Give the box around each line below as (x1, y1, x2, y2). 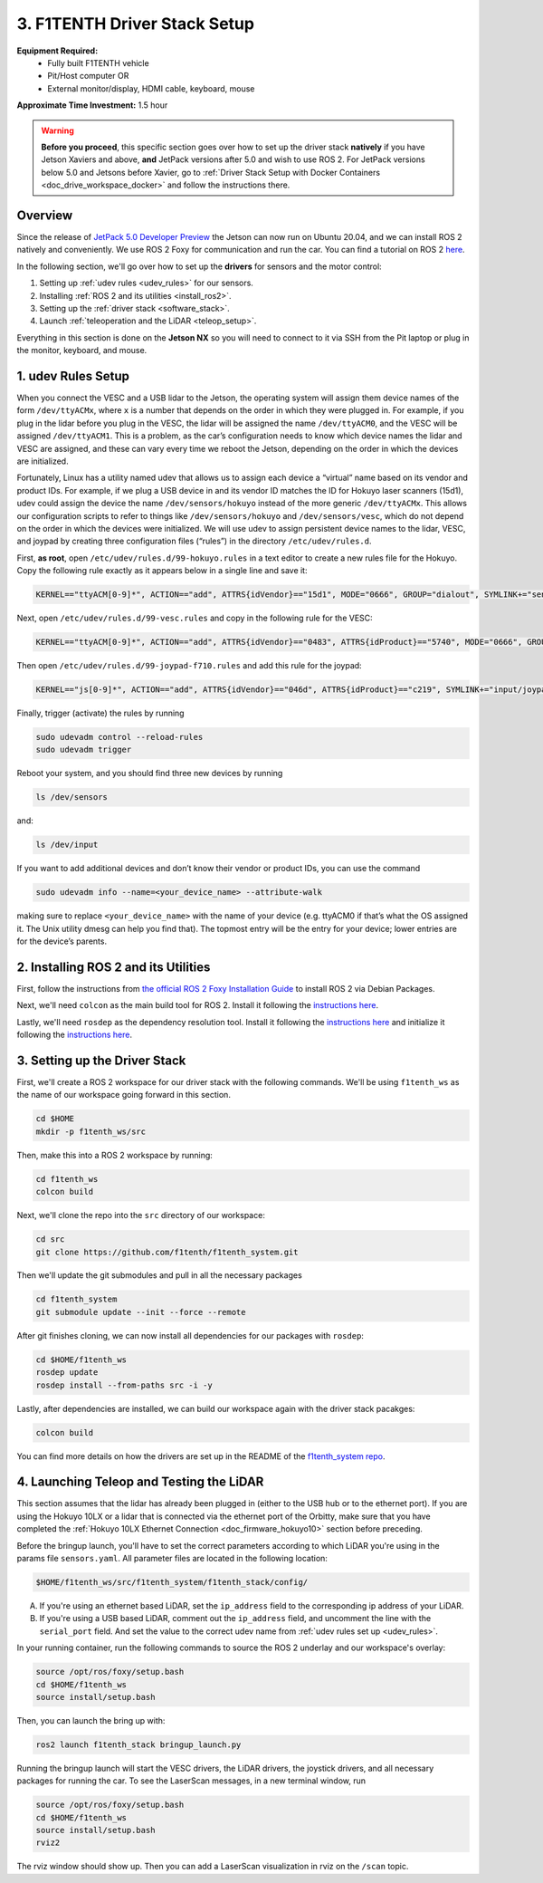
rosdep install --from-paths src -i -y (35, 1379, 213, 1390)
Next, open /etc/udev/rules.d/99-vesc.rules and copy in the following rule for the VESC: (16, 612, 373, 624)
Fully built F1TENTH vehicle (47, 57, 149, 68)
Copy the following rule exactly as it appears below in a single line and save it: (16, 565, 308, 576)
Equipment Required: (16, 45, 99, 56)
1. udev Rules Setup (16, 368, 130, 384)
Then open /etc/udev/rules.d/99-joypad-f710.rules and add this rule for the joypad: (16, 660, 362, 671)
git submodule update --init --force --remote (35, 1307, 246, 1317)
